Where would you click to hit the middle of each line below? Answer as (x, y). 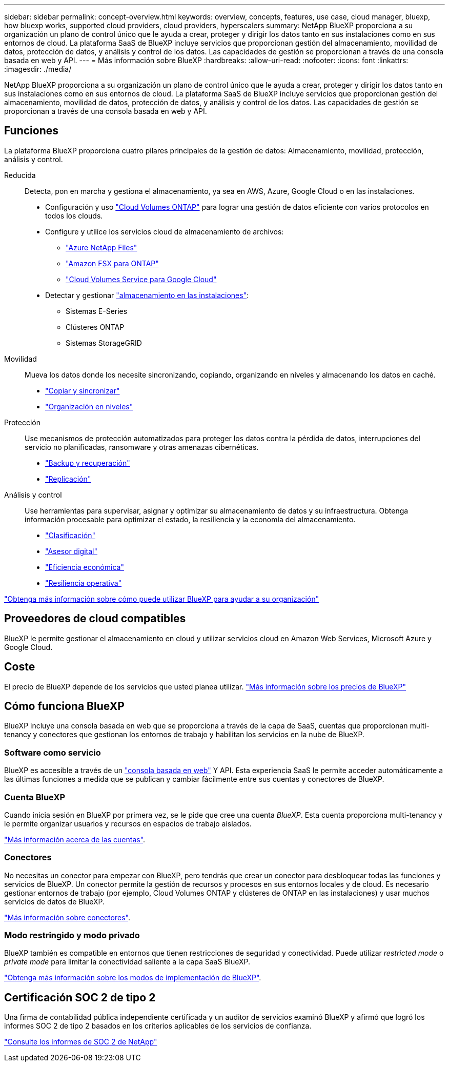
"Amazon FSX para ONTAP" (112, 263)
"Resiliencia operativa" (84, 583)
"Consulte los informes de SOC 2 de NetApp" (81, 1042)
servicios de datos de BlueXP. (54, 901)
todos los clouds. (74, 215)
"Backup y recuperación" (88, 463)
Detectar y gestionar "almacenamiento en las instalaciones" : (147, 295)
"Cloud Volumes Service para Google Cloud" (141, 279)
